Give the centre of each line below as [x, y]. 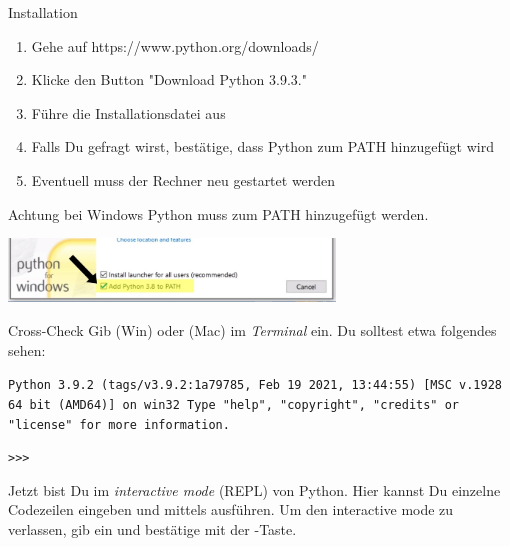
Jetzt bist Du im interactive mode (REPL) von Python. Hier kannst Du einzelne [254, 489]
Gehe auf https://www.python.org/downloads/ [175, 45]
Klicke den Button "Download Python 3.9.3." [169, 79]
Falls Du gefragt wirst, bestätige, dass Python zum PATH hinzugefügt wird [262, 146]
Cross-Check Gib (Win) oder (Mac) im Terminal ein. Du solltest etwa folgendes [252, 330]
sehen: [27, 349]
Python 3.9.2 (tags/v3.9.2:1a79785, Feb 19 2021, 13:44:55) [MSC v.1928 [255, 385]
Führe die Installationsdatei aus [128, 112]
